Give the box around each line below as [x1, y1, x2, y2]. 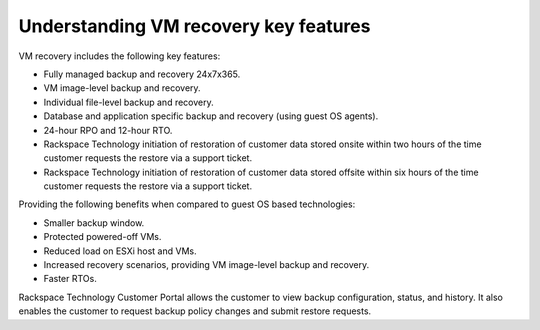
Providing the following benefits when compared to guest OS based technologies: [18, 198, 356, 210]
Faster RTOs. [43, 273, 97, 285]
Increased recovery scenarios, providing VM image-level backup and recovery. [43, 259, 370, 271]
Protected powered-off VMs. [43, 231, 162, 243]
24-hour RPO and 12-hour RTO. [43, 124, 173, 136]
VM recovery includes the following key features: [18, 50, 221, 62]
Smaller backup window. [43, 216, 145, 229]
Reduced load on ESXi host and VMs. [43, 245, 197, 257]
